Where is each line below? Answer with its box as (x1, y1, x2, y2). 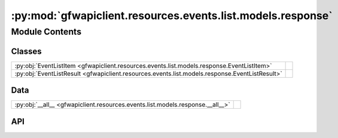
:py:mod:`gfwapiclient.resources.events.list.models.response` (11, 9, 333, 22)
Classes (11, 46, 42, 56)
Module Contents (11, 26, 82, 37)
